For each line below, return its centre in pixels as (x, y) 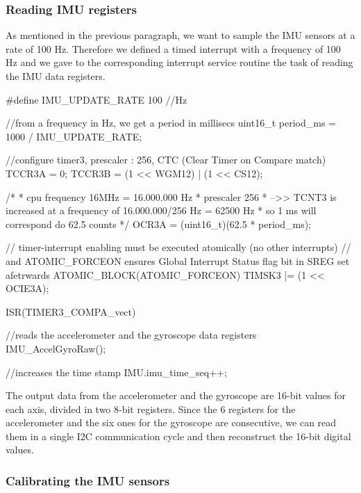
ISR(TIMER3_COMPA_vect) (71, 311)
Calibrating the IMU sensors (88, 480)
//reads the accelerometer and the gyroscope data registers (131, 335)
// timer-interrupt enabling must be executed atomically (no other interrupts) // (178, 247)
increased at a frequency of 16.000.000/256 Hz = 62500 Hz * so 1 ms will (161, 210)
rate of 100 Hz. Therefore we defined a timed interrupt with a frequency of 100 (173, 48)
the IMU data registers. (56, 76)
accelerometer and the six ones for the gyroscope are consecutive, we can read (171, 422)
